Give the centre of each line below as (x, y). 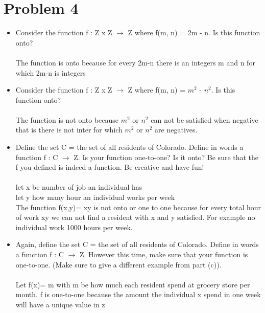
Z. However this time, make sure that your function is (164, 254)
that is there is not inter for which (69, 130)
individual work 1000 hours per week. (74, 227)
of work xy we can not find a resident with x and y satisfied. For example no (135, 217)
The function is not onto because (67, 119)
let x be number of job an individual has (79, 187)
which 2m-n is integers (51, 72)
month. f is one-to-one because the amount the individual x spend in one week (138, 294)
